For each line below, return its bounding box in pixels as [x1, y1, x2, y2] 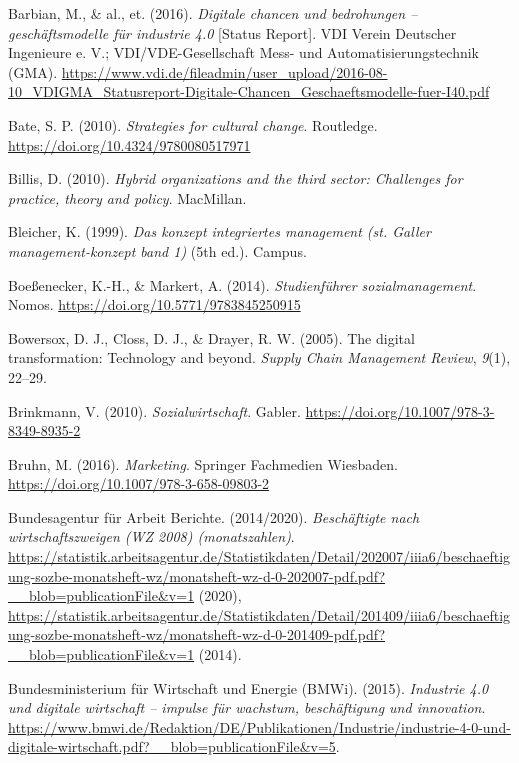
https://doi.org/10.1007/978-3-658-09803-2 [8, 473, 270, 494]
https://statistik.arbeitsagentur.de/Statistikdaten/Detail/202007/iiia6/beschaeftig [8, 546, 511, 567]
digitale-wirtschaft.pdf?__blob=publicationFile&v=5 [8, 736, 336, 757]
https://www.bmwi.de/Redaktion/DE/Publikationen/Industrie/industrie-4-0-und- [8, 716, 511, 737]
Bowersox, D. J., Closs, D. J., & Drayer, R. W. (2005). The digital [8, 327, 415, 348]
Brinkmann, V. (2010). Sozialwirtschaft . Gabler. [8, 400, 301, 421]
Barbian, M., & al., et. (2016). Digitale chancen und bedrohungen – [8, 3, 418, 23]
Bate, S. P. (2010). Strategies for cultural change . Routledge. [8, 114, 378, 135]
